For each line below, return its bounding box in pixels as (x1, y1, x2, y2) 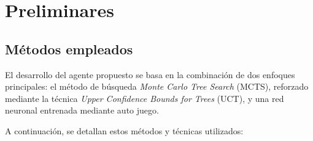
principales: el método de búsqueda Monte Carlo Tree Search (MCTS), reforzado (5, 80, 309, 93)
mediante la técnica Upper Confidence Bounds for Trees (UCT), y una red (5, 92, 284, 104)
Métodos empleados (5, 39, 133, 58)
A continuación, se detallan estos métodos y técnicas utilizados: (5, 124, 244, 137)
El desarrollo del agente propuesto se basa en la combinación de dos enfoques (5, 68, 295, 81)
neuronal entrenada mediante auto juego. (5, 104, 159, 117)
